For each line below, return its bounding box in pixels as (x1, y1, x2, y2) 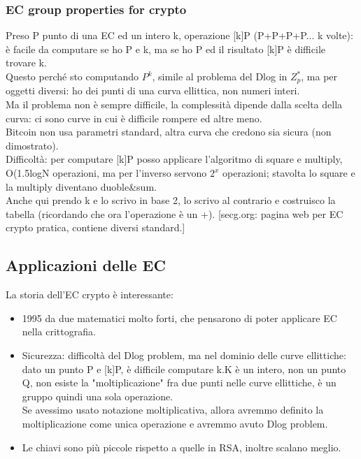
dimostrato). (6, 138, 59, 152)
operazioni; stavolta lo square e (222, 166, 355, 180)
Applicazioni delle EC (6, 254, 166, 276)
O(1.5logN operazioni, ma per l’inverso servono (6, 166, 207, 180)
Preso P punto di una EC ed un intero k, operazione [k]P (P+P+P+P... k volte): (6, 28, 353, 43)
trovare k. (6, 55, 47, 70)
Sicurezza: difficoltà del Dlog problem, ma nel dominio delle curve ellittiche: (22, 347, 346, 362)
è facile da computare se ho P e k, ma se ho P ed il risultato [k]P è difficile (6, 41, 326, 56)
